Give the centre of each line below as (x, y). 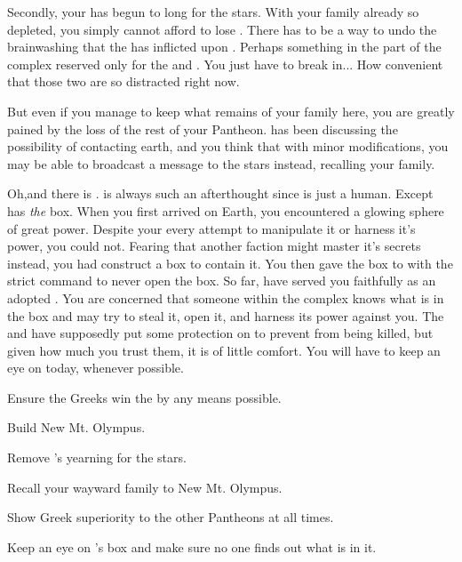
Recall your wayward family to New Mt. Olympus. (145, 487)
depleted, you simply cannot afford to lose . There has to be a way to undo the (222, 29)
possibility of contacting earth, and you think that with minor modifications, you (228, 146)
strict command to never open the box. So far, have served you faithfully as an (222, 281)
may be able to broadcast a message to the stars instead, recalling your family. (221, 163)
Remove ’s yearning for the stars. (97, 458)
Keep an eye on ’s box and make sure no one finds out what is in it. (192, 546)
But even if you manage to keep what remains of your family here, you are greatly (231, 111)
